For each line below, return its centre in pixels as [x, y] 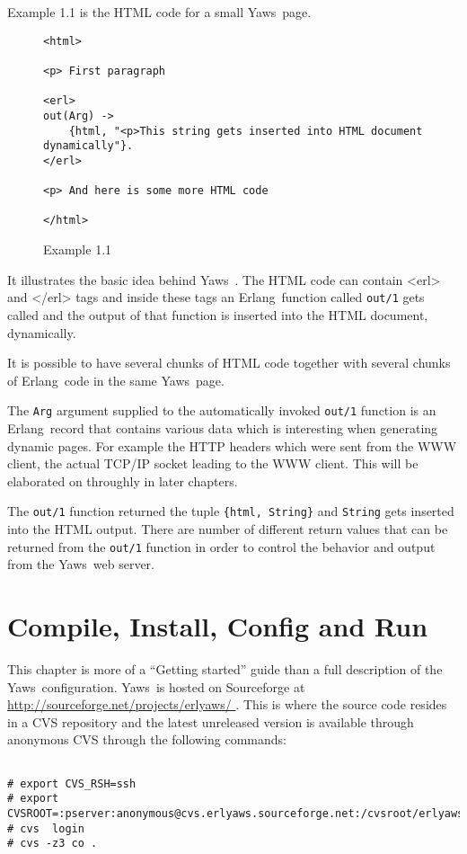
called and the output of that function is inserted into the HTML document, [218, 314]
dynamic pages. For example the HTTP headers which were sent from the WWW [232, 445]
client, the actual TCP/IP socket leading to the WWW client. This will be [213, 463]
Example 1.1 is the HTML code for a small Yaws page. [159, 12]
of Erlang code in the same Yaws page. [116, 380]
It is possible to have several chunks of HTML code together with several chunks [229, 363]
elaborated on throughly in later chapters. [123, 480]
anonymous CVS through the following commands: [147, 739]
